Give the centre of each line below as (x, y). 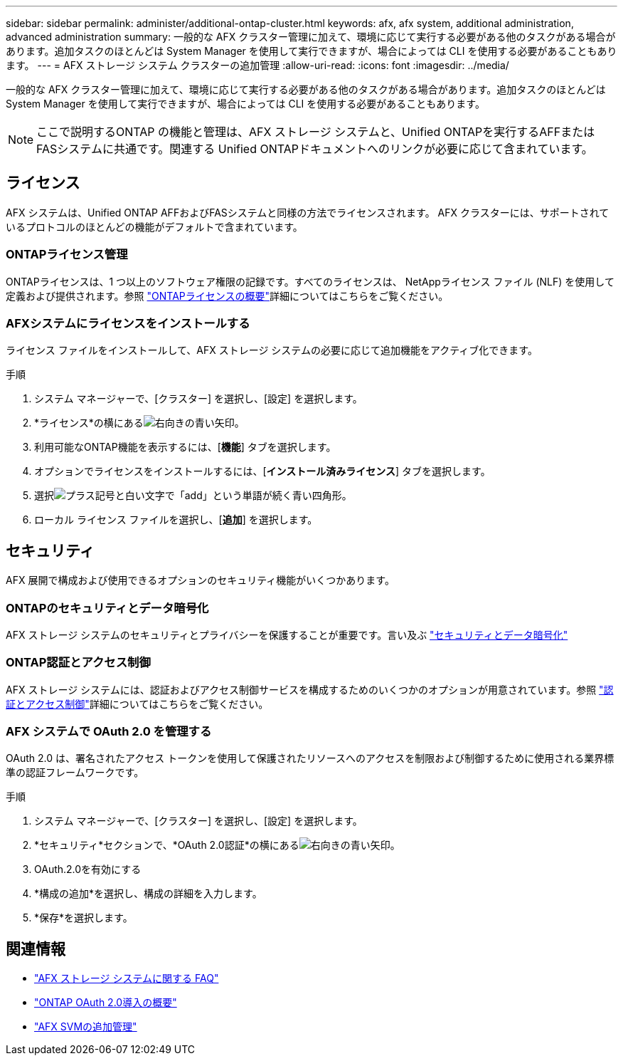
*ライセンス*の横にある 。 (139, 423)
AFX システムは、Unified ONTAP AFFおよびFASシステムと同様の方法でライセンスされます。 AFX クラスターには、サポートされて (308, 212)
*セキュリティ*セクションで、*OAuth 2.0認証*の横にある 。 (217, 845)
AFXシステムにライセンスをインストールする (128, 323)
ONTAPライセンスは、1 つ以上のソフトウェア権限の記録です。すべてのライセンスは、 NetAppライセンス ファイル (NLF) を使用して (310, 281)
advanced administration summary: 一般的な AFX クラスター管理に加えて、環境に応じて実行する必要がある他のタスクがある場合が (311, 37)
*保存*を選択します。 (84, 918)
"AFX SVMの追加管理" (86, 1027)
